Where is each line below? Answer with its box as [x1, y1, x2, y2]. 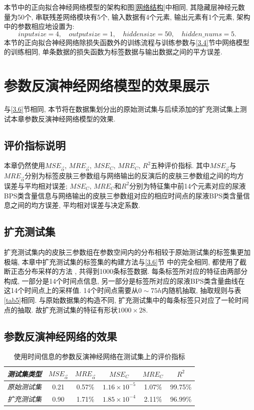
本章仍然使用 [4, 160, 45, 170]
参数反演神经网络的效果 [4, 328, 117, 343]
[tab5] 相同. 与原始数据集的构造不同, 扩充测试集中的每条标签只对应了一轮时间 [4, 294, 249, 305]
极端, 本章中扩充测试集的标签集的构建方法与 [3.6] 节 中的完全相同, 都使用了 [4, 256, 240, 266]
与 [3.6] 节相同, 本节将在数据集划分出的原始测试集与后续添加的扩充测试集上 [4, 104, 240, 114]
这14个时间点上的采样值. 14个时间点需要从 [4, 285, 139, 295]
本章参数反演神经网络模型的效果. [10, 113, 115, 123]
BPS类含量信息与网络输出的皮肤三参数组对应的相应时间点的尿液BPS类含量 [4, 190, 243, 200]
